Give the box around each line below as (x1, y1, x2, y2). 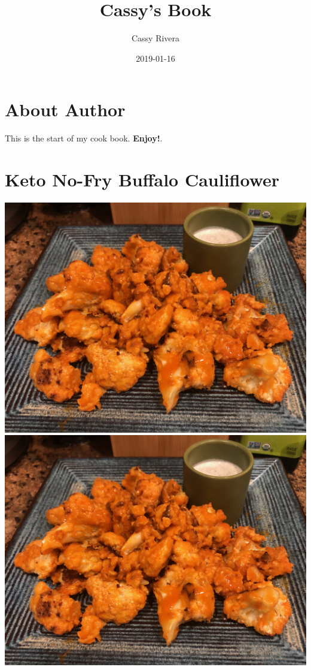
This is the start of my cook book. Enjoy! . (5, 132, 163, 144)
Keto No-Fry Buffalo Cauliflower (5, 167, 280, 192)
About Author (5, 97, 126, 122)
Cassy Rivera (131, 32, 180, 44)
